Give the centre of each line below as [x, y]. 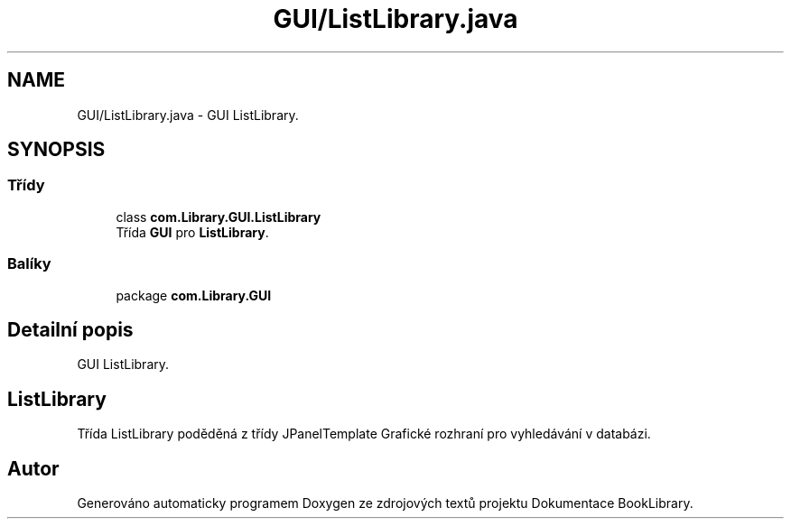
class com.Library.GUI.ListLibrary [219, 217]
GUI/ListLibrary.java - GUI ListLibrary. [188, 115]
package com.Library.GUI [194, 295]
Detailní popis [70, 329]
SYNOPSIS [56, 150]
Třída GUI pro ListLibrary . [192, 232]
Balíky [29, 264]
